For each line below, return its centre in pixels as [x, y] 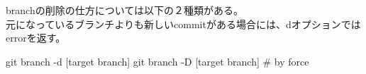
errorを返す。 [36, 38]
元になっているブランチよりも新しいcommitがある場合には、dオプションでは [183, 24]
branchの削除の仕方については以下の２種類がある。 [124, 10]
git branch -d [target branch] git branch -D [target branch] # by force [157, 61]
